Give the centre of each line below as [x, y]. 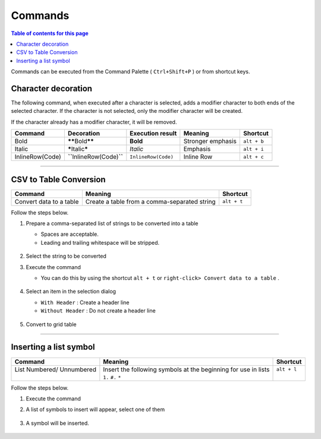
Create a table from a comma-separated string [151, 201]
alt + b [253, 141]
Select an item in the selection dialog [71, 292]
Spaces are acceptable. [70, 234]
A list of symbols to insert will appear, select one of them [95, 409]
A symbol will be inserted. [57, 423]
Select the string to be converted [66, 256]
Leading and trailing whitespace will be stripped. [100, 242]
